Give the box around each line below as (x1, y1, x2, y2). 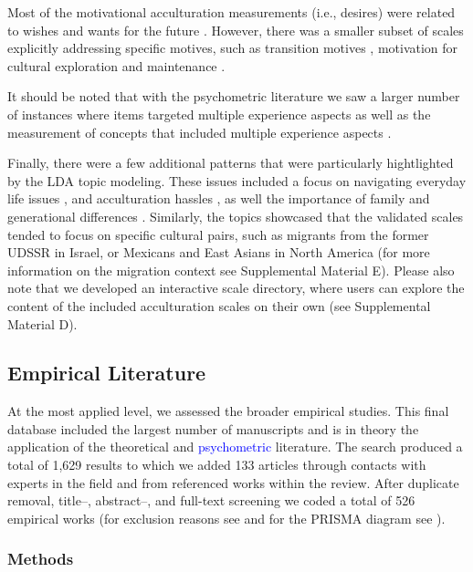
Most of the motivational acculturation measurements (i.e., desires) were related (7, 3, 456, 21)
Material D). (7, 314, 78, 333)
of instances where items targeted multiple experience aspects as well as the (7, 104, 431, 123)
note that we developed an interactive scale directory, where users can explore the (7, 278, 465, 297)
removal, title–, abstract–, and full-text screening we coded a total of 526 (7, 491, 415, 510)
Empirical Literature (7, 359, 206, 387)
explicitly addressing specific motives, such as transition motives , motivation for (7, 38, 458, 57)
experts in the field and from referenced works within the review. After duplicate (7, 473, 459, 492)
